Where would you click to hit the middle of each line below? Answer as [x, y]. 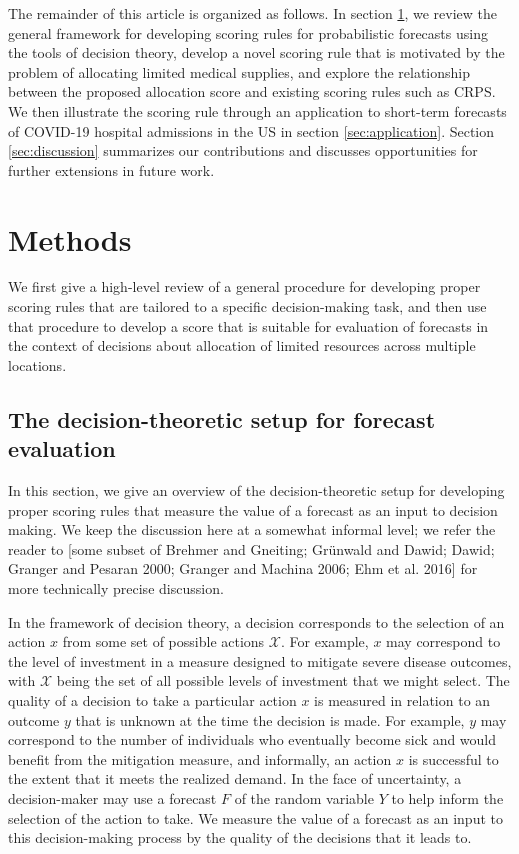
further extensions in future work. [111, 169]
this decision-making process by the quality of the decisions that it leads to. [240, 837]
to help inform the [447, 797]
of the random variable [304, 797]
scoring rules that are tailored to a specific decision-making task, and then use [247, 306]
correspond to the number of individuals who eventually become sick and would [252, 739]
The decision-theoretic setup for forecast [222, 418]
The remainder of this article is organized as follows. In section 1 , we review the [252, 13]
